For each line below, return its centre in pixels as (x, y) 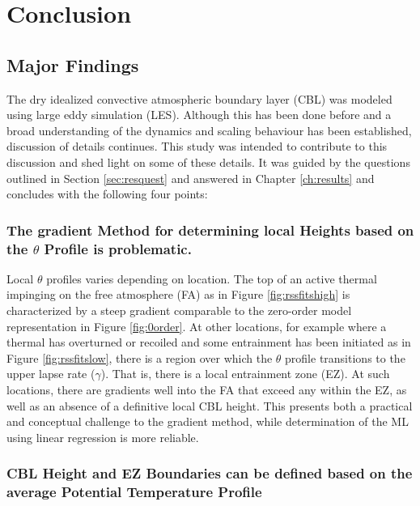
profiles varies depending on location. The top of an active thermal (212, 278)
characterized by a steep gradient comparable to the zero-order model (179, 310)
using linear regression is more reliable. (103, 437)
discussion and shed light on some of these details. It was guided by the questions (208, 162)
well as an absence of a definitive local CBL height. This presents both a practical (210, 405)
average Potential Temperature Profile (134, 492)
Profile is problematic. (118, 248)
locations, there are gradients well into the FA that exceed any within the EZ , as (207, 390)
